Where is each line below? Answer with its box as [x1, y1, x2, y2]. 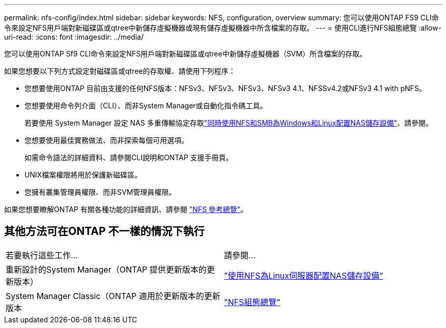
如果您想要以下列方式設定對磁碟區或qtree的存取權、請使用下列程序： [4, 67, 236, 75]
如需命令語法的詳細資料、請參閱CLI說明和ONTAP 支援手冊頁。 [24, 153, 233, 162]
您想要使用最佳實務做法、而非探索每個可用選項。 [24, 136, 188, 144]
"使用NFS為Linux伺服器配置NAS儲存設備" [224, 270, 383, 281]
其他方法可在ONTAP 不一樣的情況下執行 [4, 225, 205, 238]
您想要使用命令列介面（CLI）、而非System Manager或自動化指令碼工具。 [24, 101, 267, 110]
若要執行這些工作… [6, 250, 78, 260]
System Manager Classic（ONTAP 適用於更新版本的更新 [6, 290, 220, 301]
